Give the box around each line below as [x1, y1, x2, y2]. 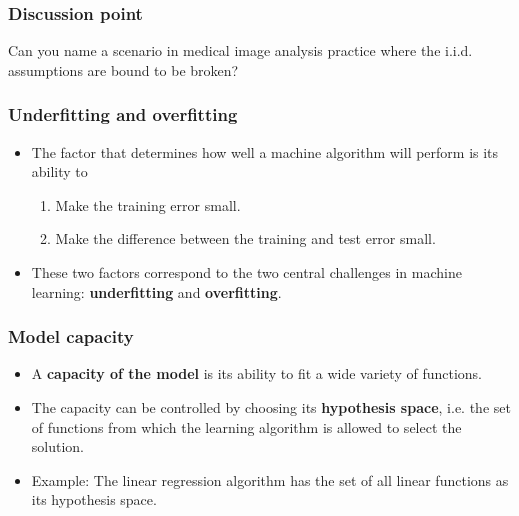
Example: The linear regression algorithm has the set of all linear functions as [31, 469, 509, 490]
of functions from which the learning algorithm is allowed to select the [31, 416, 462, 437]
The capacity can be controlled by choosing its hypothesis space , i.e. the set [31, 397, 511, 417]
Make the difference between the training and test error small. [55, 228, 436, 249]
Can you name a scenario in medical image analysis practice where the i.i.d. [8, 40, 473, 61]
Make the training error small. [55, 194, 241, 215]
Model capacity [8, 324, 134, 349]
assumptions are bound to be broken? [8, 59, 239, 80]
